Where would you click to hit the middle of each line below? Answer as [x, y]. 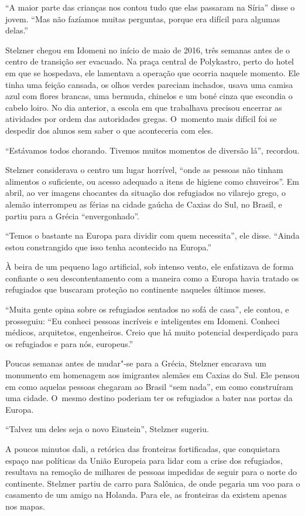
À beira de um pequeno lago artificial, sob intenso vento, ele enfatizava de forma [150, 267]
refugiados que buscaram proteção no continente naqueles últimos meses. [136, 289]
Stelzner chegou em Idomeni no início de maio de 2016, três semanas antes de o [148, 50]
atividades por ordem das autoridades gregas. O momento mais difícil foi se [141, 119]
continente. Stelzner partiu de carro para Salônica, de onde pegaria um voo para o [153, 483]
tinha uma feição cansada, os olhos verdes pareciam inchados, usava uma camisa [149, 84]
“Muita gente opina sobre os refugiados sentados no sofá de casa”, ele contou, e [147, 309]
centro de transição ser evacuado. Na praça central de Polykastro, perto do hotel [150, 61]
